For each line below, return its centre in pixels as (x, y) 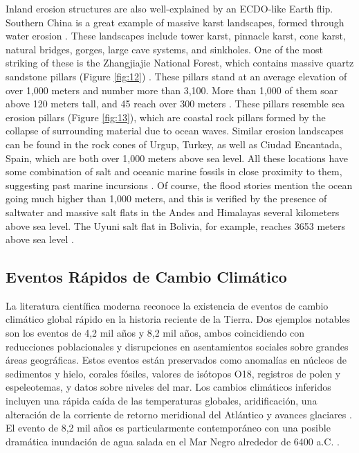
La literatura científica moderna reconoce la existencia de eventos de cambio (167, 305)
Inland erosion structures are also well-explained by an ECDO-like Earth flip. (169, 8)
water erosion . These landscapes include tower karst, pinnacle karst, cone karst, (176, 36)
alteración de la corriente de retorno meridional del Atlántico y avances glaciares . (179, 414)
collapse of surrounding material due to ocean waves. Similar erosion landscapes (175, 131)
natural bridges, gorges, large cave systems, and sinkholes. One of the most (164, 49)
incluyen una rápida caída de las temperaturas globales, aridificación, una (162, 401)
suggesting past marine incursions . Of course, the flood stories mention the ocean (179, 185)
